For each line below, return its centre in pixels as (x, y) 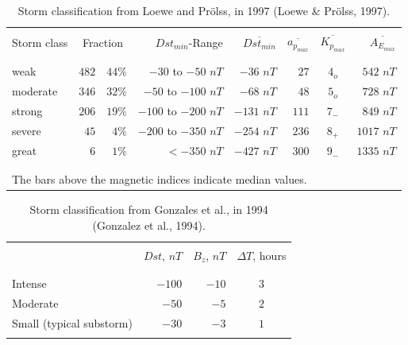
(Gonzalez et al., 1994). (149, 225)
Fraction (103, 42)
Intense (29, 283)
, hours (269, 255)
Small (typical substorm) (72, 322)
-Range (206, 42)
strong (27, 110)
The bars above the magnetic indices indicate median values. (160, 178)
